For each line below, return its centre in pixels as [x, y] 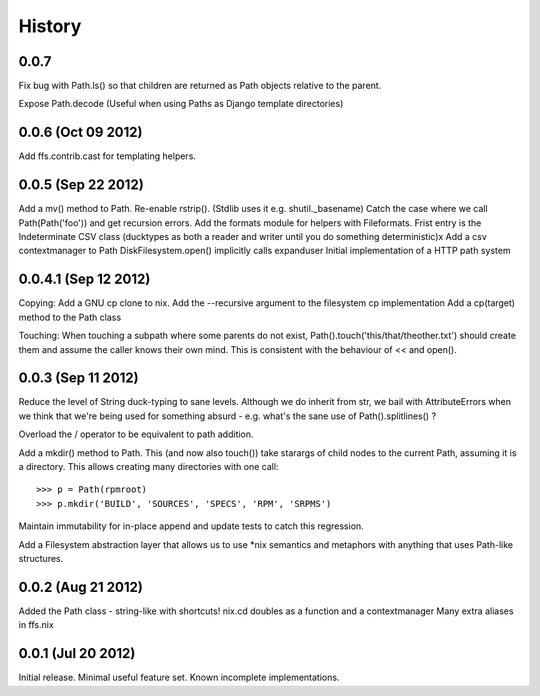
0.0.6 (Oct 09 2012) [80, 132]
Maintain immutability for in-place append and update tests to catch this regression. [191, 526]
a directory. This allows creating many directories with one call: [148, 466]
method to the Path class [70, 317]
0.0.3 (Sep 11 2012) [78, 378]
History [50, 26]
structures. [41, 558]
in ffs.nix [36, 625]
